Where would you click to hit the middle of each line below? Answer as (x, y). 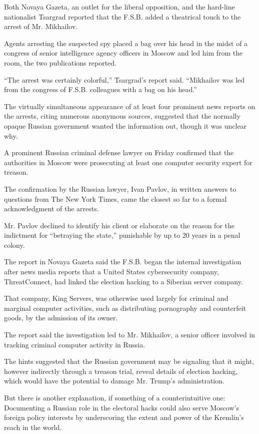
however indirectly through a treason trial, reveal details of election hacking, (121, 371)
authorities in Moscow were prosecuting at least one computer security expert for (128, 162)
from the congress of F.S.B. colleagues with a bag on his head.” (100, 89)
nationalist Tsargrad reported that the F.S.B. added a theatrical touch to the (122, 16)
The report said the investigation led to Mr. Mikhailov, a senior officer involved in (130, 335)
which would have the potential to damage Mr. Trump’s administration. (114, 381)
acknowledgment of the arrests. (51, 208)
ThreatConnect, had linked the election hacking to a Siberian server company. (123, 281)
